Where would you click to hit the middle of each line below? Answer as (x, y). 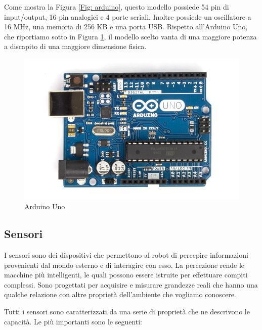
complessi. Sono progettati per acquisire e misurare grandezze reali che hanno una (131, 284)
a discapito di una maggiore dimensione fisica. (75, 46)
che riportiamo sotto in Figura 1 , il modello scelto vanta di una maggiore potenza (130, 36)
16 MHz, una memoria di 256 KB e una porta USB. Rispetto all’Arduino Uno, (126, 27)
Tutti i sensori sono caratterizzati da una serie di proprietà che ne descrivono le (127, 312)
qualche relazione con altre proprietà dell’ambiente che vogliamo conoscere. (120, 294)
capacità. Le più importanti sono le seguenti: (73, 321)
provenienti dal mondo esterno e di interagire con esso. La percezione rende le (124, 265)
